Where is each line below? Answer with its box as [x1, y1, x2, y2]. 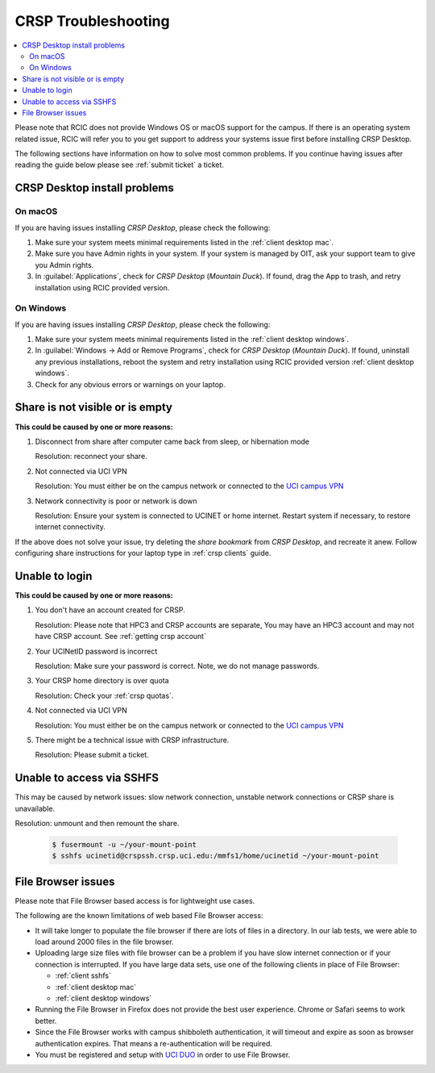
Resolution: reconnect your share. [35, 452, 148, 461]
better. [35, 1016, 57, 1025]
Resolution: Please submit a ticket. [35, 750, 149, 760]
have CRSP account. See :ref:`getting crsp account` [35, 632, 207, 641]
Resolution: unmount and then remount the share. [14, 818, 180, 828]
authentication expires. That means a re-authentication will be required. [35, 1038, 273, 1048]
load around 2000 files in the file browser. [35, 937, 174, 947]
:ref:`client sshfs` [55, 971, 112, 980]
